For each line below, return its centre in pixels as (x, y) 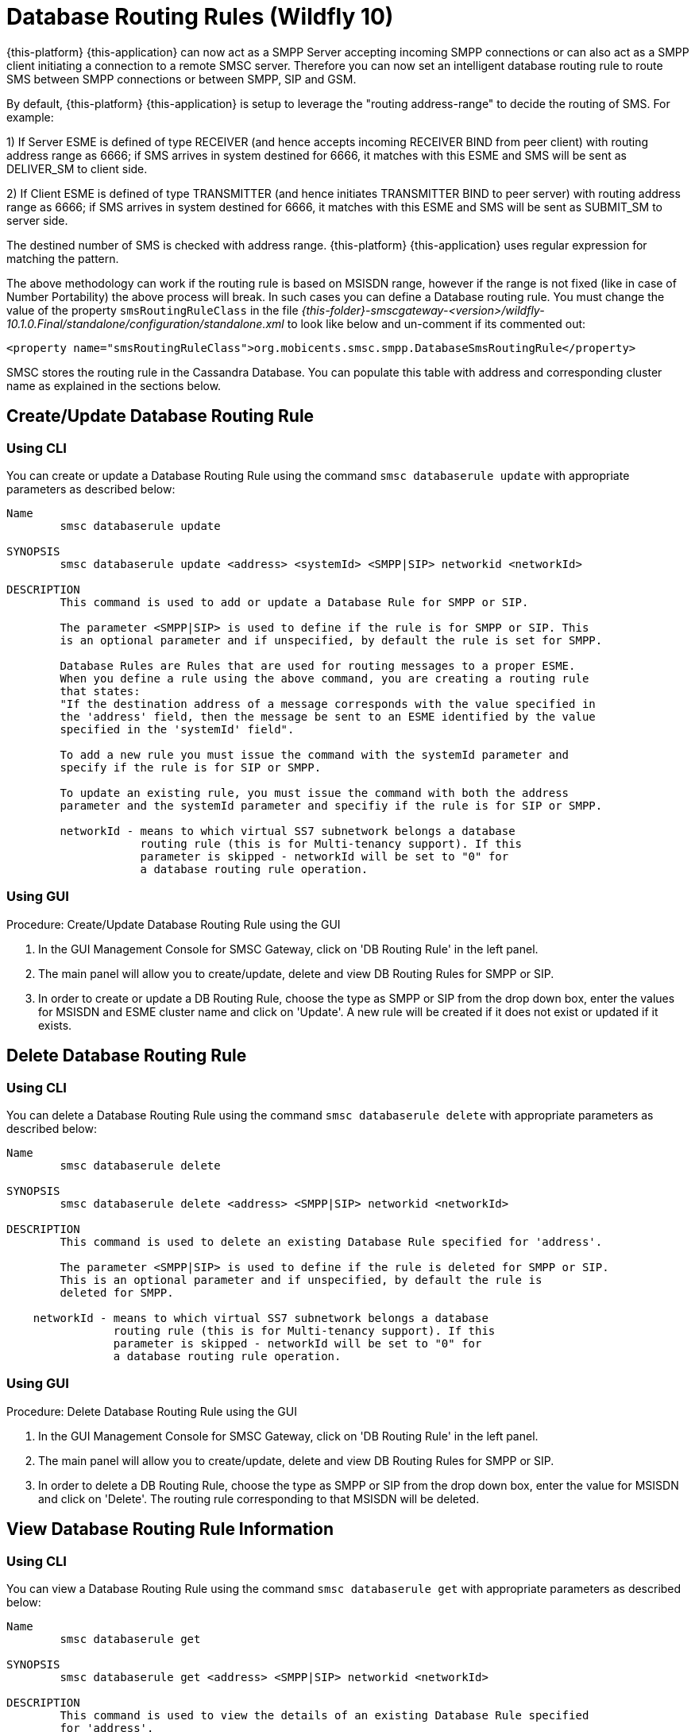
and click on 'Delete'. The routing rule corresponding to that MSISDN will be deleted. (259, 1498)
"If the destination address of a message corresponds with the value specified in (328, 704)
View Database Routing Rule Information (170, 1529)
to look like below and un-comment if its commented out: (436, 323)
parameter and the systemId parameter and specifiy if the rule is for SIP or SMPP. (331, 805)
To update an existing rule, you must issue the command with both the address (315, 793)
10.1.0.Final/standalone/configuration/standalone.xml (145, 323)
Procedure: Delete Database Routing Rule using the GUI (152, 1411)
